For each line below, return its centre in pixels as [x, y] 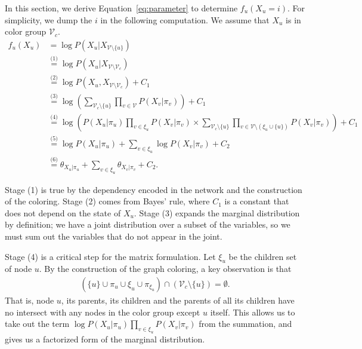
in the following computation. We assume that [185, 19]
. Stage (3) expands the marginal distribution [217, 212]
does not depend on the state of [63, 212]
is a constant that [257, 201]
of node [18, 269]
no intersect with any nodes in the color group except [103, 312]
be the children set [263, 256]
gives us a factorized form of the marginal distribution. [105, 339]
